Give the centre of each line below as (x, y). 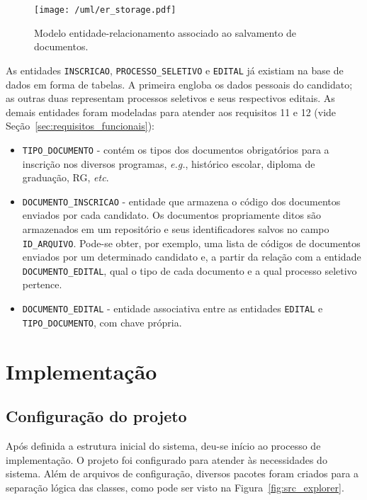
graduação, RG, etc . (66, 177)
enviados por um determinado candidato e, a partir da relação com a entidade (192, 257)
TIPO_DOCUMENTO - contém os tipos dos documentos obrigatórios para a (176, 149)
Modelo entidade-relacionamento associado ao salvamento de (165, 32)
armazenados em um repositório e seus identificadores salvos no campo (176, 228)
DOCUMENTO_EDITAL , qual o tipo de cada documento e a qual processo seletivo (190, 270)
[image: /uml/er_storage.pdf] (105, 10)
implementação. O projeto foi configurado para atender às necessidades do (166, 459)
